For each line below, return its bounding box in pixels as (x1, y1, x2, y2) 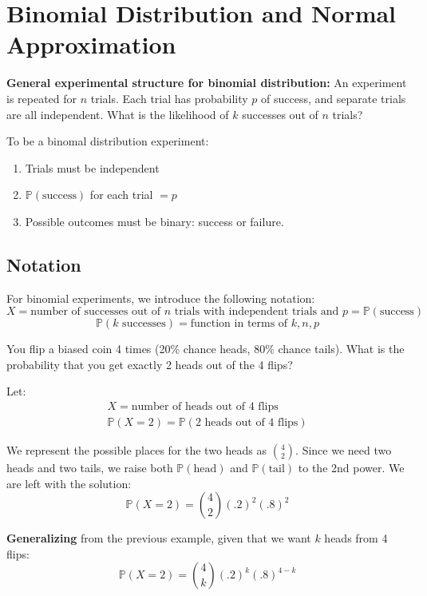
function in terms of (190, 318, 288, 330)
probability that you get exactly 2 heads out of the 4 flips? (6, 356, 293, 372)
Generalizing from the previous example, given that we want (6, 530, 311, 546)
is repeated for (6, 89, 77, 106)
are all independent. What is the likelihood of (6, 105, 229, 122)
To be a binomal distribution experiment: (6, 133, 209, 149)
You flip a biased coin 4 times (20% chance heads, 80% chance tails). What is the (6, 340, 405, 357)
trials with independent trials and (174, 306, 339, 318)
